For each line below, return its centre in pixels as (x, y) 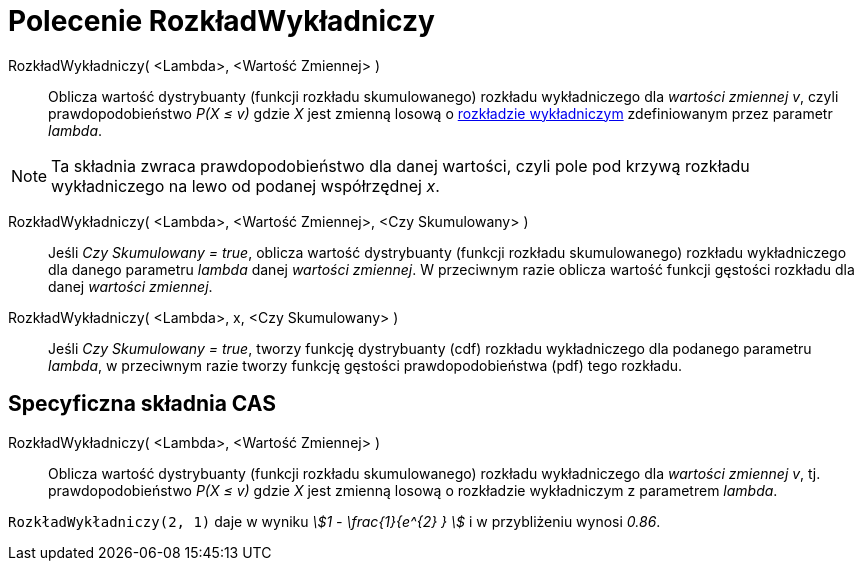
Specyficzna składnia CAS (142, 404)
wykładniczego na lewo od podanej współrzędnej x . (245, 185)
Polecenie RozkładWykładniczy (221, 21)
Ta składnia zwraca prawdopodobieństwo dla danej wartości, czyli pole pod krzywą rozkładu (400, 165)
